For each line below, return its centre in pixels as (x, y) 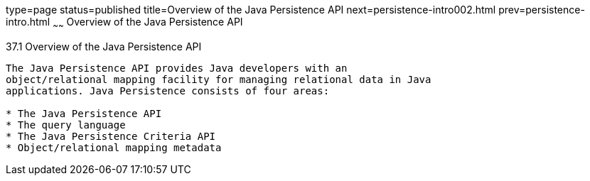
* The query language (66, 125)
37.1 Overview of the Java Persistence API (104, 46)
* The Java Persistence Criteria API (111, 136)
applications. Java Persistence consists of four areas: (168, 90)
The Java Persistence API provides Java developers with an (177, 68)
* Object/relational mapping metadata (114, 147)
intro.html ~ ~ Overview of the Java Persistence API (124, 23)
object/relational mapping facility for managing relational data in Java (219, 79)
